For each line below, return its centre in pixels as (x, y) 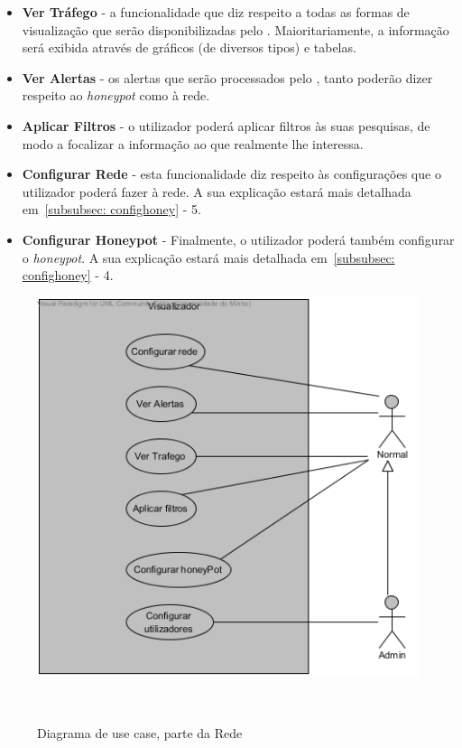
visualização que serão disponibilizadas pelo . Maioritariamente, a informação (236, 29)
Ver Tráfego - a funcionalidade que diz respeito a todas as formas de (216, 12)
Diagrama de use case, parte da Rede (140, 733)
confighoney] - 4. (68, 275)
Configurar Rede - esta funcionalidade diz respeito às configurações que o (231, 174)
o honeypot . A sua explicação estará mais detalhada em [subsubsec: (208, 257)
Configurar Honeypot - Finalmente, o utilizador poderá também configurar (238, 239)
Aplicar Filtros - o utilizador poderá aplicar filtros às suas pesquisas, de (226, 125)
